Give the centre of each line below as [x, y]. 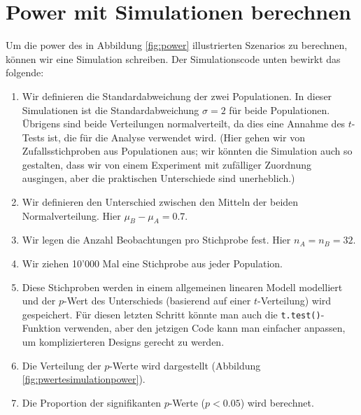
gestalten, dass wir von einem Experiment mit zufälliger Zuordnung [167, 164]
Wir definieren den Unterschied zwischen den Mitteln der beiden [160, 202]
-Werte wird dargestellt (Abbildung [185, 365]
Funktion [41, 328]
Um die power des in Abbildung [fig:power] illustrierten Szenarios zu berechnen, [177, 45]
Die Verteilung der [62, 365]
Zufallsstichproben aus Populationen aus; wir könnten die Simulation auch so [187, 151]
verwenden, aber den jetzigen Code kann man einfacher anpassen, [205, 328]
